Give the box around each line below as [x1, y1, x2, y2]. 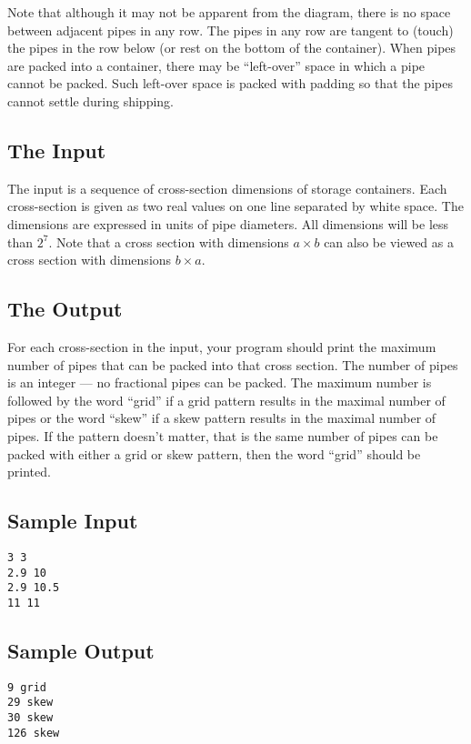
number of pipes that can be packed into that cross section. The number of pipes [7, 355, 458, 374]
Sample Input [7, 507, 138, 535]
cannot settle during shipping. [7, 91, 175, 110]
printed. [7, 462, 51, 481]
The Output [7, 295, 123, 323]
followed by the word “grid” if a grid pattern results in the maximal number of [7, 390, 446, 409]
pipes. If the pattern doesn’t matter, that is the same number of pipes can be [7, 426, 438, 445]
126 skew [7, 726, 60, 739]
